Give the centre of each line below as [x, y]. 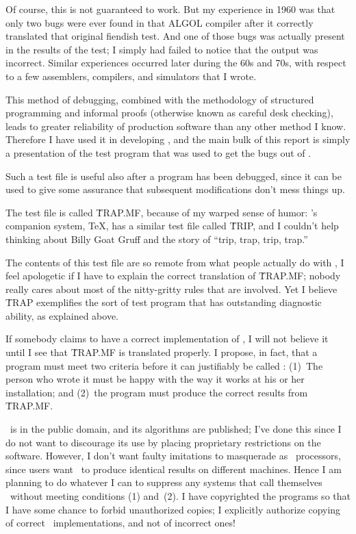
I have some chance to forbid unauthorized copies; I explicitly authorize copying [173, 509]
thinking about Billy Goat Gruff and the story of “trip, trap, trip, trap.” [157, 239]
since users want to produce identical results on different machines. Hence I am [174, 469]
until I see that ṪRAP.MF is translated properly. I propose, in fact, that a [162, 352]
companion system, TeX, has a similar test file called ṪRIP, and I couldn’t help [172, 226]
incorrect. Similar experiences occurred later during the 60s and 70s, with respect [176, 63]
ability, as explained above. [62, 315]
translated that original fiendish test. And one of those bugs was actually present [175, 36]
